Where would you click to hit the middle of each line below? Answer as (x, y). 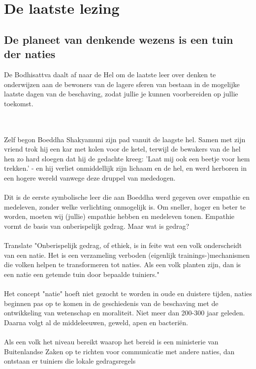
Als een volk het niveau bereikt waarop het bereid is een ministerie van (111, 341)
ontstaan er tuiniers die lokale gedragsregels (70, 361)
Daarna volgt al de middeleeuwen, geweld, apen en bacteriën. (96, 322)
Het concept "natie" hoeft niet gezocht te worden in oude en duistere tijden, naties (128, 293)
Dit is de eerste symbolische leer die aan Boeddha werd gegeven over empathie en (127, 197)
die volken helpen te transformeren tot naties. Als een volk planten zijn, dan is (123, 264)
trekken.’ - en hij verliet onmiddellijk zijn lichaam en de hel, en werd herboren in (125, 168)
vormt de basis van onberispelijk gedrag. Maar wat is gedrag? (97, 226)
